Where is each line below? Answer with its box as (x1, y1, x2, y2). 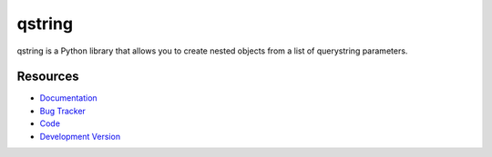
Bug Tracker (39, 105, 87, 116)
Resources (16, 69, 79, 84)
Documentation (39, 93, 97, 103)
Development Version (39, 131, 121, 142)
